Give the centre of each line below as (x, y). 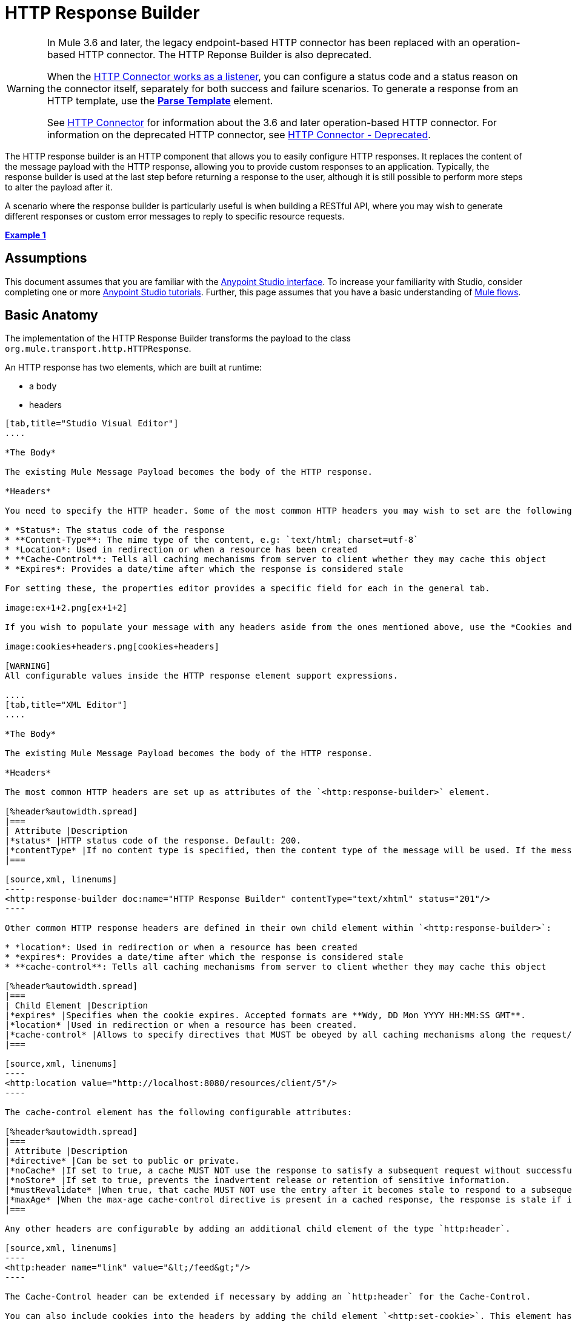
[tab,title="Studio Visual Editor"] (92, 424)
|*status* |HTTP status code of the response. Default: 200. (153, 841)
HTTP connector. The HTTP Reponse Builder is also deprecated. (225, 54)
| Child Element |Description (77, 1006)
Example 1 (25, 235)
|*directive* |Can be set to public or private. (122, 1161)
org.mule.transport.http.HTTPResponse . (98, 349)
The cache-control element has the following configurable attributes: (179, 1112)
